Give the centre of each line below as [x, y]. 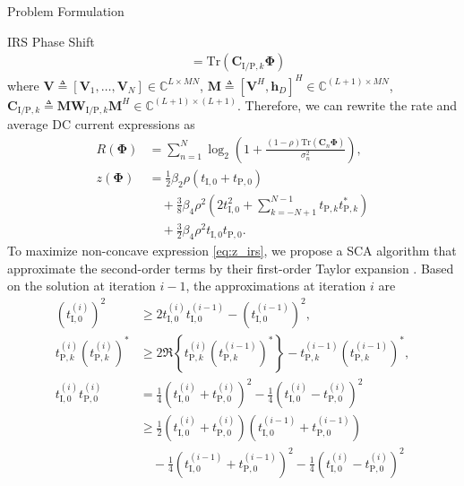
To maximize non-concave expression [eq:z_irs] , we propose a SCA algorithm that [232, 251]
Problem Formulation [66, 11]
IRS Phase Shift [51, 41]
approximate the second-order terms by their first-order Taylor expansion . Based [231, 268]
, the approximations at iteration [276, 286]
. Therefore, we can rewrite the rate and [347, 104]
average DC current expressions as [101, 124]
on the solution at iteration [82, 286]
